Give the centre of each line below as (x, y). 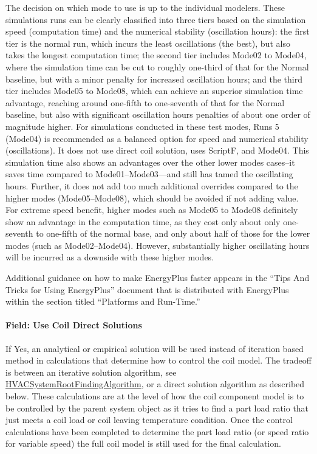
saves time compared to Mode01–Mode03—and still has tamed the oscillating (149, 174)
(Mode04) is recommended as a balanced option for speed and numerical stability (157, 138)
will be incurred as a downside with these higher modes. (110, 257)
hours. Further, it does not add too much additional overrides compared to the (152, 185)
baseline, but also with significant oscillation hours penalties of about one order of (158, 114)
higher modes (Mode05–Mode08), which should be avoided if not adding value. (152, 198)
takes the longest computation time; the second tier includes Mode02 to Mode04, (156, 55)
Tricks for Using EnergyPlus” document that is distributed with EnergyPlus (147, 289)
